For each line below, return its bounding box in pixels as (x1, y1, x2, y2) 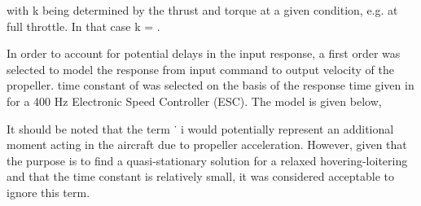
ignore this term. (7, 183, 90, 200)
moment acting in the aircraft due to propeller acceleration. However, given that (7, 136, 407, 153)
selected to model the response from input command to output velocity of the (7, 60, 394, 77)
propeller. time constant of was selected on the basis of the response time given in (7, 77, 414, 94)
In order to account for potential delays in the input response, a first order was (7, 45, 401, 62)
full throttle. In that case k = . (7, 17, 160, 34)
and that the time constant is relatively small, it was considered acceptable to (7, 168, 395, 185)
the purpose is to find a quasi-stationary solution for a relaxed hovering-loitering (7, 151, 408, 169)
